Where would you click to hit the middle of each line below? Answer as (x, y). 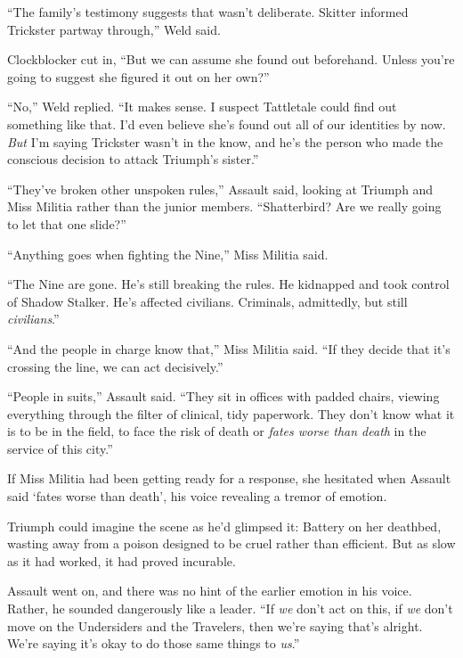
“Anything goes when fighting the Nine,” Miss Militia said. (168, 254)
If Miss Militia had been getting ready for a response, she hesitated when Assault (229, 478)
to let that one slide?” (67, 223)
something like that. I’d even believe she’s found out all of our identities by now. (227, 123)
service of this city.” (60, 448)
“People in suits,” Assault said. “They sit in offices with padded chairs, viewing (223, 396)
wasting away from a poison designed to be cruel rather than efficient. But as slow (231, 543)
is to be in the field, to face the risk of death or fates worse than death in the (217, 431)
